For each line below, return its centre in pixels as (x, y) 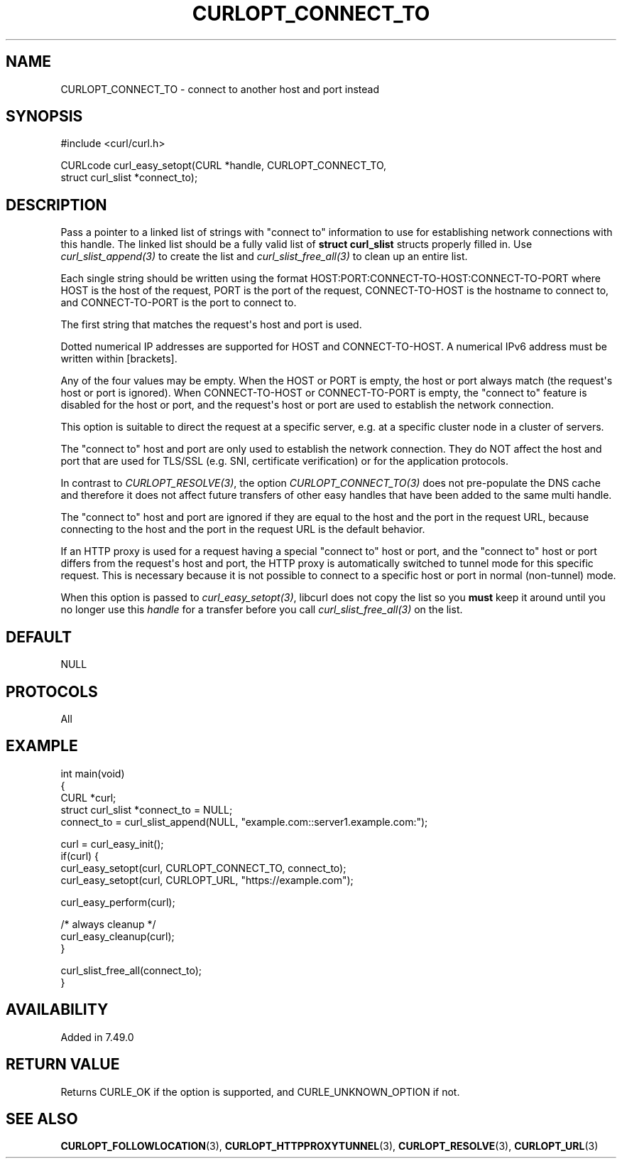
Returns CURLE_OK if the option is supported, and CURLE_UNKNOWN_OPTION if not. (260, 1092)
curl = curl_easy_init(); (112, 844)
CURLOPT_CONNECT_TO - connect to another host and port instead (220, 89)
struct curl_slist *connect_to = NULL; (147, 809)
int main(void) (93, 773)
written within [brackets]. (119, 359)
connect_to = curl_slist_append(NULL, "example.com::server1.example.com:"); (244, 821)
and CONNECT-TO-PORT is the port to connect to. (179, 303)
